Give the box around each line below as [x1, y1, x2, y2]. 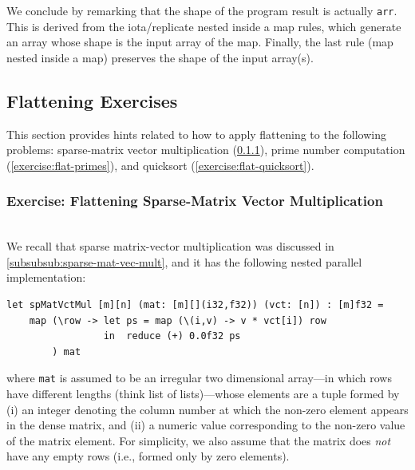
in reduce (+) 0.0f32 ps [103, 330, 241, 342]
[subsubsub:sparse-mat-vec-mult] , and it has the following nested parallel [6, 253, 362, 270]
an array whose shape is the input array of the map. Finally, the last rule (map [6, 34, 393, 50]
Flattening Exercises [6, 88, 178, 113]
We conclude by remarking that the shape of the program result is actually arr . [6, 2, 397, 18]
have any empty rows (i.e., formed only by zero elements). [6, 448, 290, 464]
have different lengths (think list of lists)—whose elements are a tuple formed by [6, 385, 400, 402]
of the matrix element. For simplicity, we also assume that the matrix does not [6, 432, 391, 448]
